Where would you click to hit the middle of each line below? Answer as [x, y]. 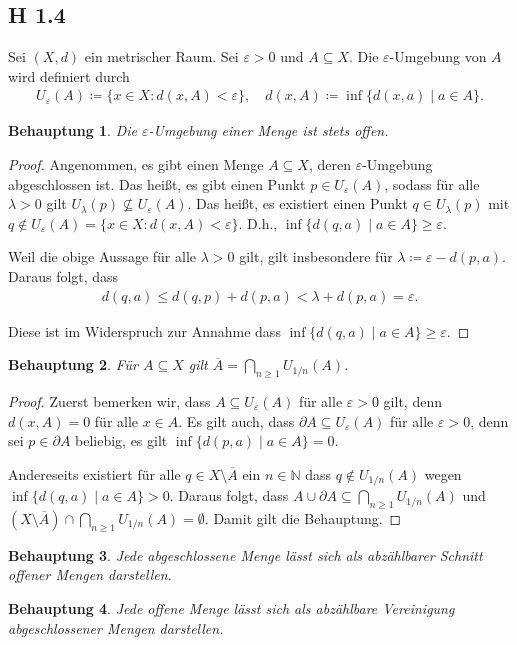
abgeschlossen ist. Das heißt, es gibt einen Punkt [157, 183]
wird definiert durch [69, 75]
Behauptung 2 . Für [73, 364]
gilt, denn [412, 401]
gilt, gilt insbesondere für [316, 256]
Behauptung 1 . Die [72, 130]
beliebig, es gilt [121, 440]
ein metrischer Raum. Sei [161, 56]
